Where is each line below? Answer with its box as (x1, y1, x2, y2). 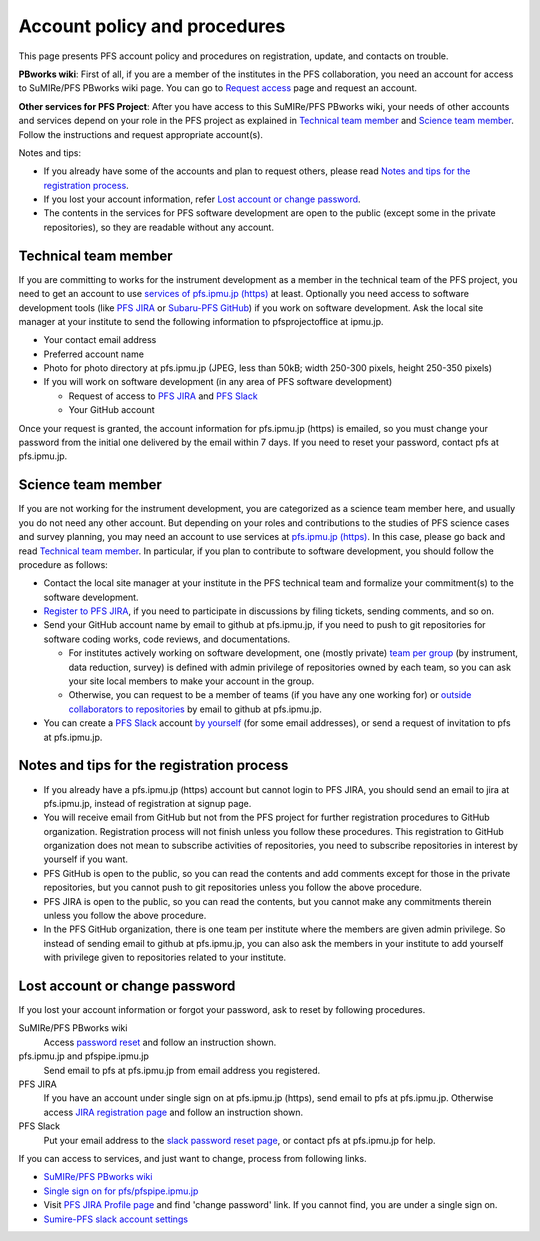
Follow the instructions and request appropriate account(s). (18, 128, 264, 140)
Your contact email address (43, 334, 157, 346)
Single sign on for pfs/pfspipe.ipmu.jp (43, 1185, 199, 1197)
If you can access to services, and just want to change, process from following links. (18, 1153, 367, 1164)
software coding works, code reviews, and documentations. (43, 633, 291, 645)
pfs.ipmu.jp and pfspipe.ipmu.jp (18, 1050, 150, 1062)
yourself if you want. (43, 853, 129, 865)
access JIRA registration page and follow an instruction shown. (43, 1106, 304, 1118)
